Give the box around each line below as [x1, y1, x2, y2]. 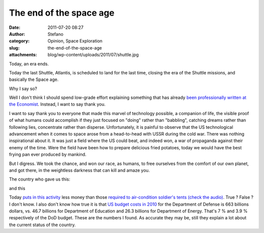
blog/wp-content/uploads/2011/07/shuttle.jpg [47, 52, 139, 58]
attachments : [9, 52, 37, 58]
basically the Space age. [9, 76, 59, 83]
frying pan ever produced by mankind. [9, 152, 87, 158]
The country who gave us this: [9, 176, 70, 182]
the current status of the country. [9, 222, 76, 228]
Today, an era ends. [9, 61, 49, 67]
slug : [9, 45, 20, 51]
